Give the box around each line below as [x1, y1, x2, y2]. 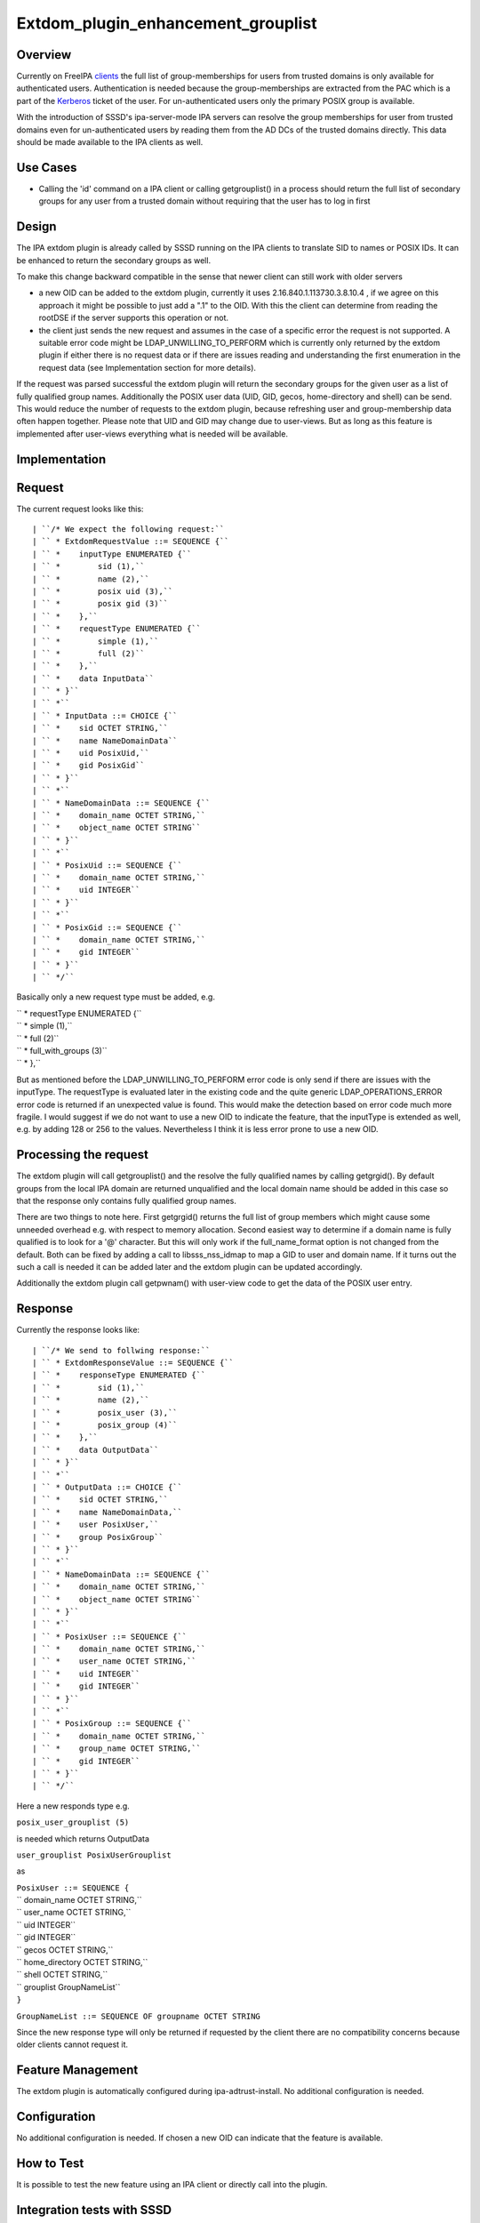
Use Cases [16, 160, 77, 175]
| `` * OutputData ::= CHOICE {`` [32, 1481, 182, 1492]
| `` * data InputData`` [32, 673, 155, 684]
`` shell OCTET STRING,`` [16, 1970, 108, 1980]
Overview [16, 47, 72, 62]
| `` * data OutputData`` [32, 1445, 159, 1455]
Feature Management [16, 2063, 139, 2078]
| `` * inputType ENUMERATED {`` [32, 549, 192, 559]
